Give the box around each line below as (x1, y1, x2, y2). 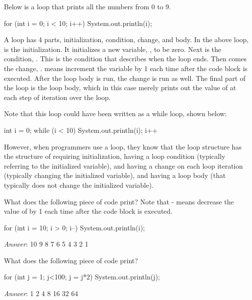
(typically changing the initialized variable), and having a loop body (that (4, 170, 226, 180)
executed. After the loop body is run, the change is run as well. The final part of (4, 73, 246, 83)
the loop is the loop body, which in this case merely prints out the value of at (4, 82, 236, 93)
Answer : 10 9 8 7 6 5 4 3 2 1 (4, 239, 89, 249)
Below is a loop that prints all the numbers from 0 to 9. (4, 1, 171, 11)
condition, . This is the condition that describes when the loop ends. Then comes (4, 53, 247, 64)
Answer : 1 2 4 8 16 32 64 (4, 288, 78, 299)
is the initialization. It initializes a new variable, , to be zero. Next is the (4, 44, 222, 54)
